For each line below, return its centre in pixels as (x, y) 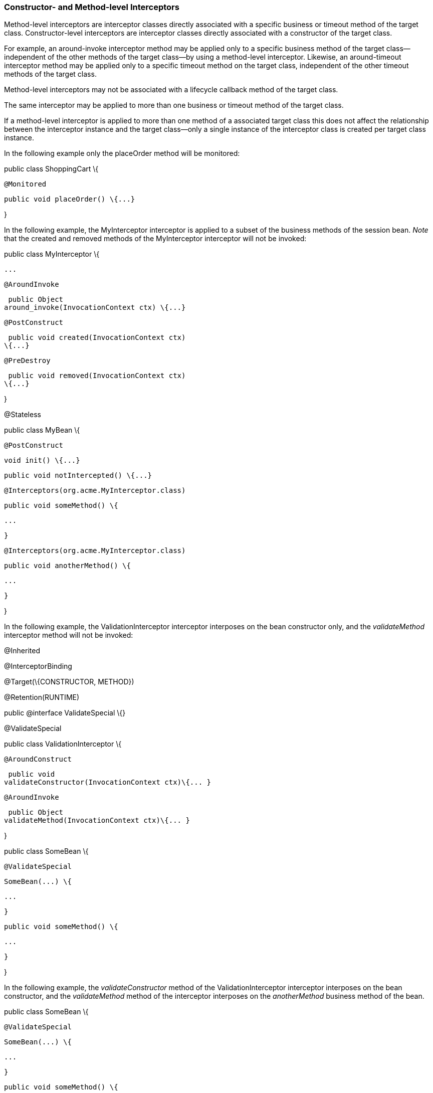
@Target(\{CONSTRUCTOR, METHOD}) (69, 682)
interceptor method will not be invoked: (69, 635)
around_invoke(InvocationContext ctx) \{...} (95, 308)
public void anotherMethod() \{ (67, 566)
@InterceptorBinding (38, 666)
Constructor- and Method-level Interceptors (92, 7)
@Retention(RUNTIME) (42, 697)
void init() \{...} (42, 461)
